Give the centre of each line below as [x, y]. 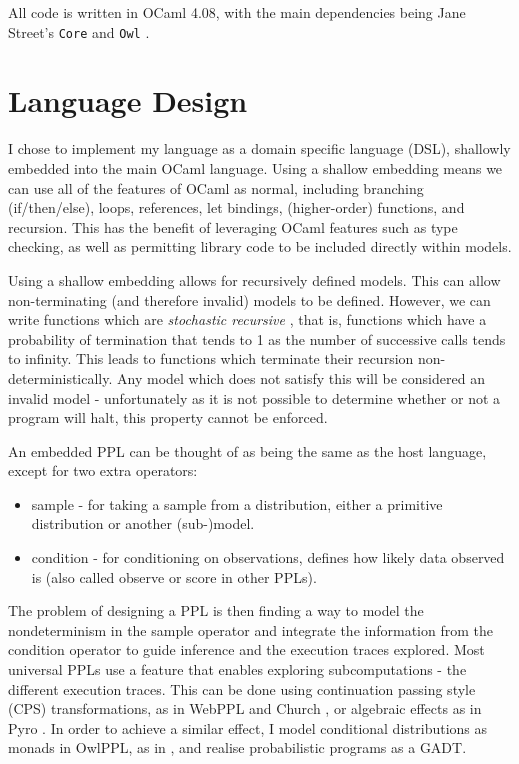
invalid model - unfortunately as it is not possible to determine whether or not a [254, 397]
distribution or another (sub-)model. [143, 523]
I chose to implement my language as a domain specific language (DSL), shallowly [259, 148]
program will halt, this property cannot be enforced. [168, 417]
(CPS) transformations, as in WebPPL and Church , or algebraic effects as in [245, 708]
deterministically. [60, 377]
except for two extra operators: [103, 470]
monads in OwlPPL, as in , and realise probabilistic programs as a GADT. [237, 747]
